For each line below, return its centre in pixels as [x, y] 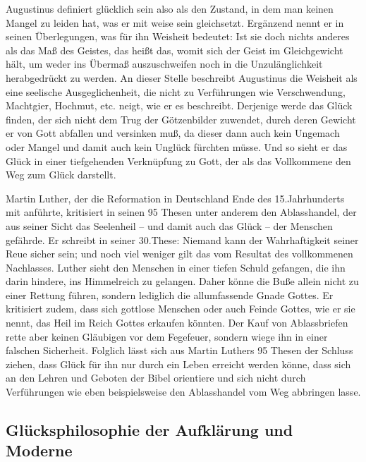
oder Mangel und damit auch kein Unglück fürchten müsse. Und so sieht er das [177, 146]
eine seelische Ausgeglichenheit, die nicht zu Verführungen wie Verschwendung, [176, 91]
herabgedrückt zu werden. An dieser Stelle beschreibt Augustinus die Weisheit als [182, 77]
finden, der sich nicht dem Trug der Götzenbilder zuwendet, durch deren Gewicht [181, 119]
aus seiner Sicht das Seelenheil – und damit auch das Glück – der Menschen [169, 225]
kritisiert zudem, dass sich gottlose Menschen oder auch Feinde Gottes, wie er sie [181, 309]
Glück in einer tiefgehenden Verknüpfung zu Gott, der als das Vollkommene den [178, 160]
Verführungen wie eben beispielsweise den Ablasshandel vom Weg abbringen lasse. [183, 392]
